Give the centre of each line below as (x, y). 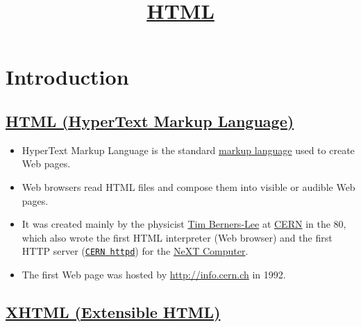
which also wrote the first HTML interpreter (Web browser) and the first (177, 237)
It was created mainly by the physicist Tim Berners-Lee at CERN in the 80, (184, 224)
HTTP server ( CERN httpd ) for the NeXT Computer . (135, 251)
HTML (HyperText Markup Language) (150, 120)
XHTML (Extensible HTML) (113, 311)
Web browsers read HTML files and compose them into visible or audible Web (188, 186)
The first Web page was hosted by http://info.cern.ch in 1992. (154, 274)
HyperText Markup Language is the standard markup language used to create (188, 150)
